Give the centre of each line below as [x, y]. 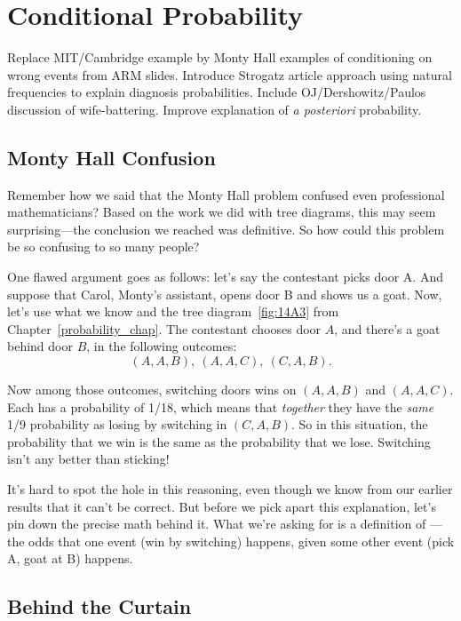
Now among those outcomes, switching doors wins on [152, 390]
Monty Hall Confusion [111, 157]
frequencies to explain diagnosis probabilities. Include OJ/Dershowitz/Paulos [217, 92]
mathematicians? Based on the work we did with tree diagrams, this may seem [222, 212]
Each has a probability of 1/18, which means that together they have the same [221, 406]
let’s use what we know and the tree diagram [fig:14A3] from [173, 311]
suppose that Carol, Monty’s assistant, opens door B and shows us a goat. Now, [225, 294]
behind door [40, 346]
